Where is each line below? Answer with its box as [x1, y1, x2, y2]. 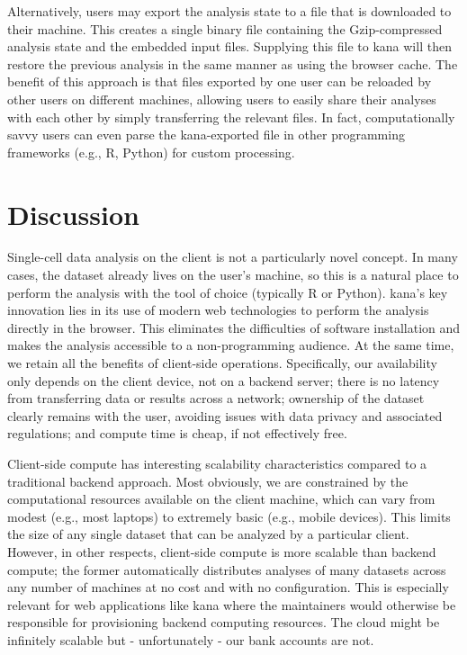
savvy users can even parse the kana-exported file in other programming [7, 125, 405, 144]
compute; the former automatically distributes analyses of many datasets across [7, 560, 446, 579]
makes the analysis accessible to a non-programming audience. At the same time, [7, 336, 454, 354]
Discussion [7, 195, 139, 232]
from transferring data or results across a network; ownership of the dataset [7, 389, 425, 408]
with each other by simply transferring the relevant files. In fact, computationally [7, 107, 455, 126]
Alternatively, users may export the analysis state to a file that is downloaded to [7, 2, 452, 20]
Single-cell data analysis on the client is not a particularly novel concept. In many [7, 247, 458, 266]
